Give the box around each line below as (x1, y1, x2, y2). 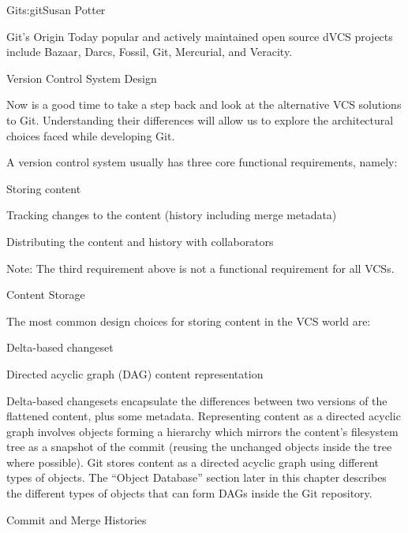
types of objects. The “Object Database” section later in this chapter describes (6, 469, 387, 486)
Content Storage (6, 286, 85, 303)
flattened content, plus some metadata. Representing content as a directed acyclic (6, 408, 401, 424)
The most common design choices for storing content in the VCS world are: (6, 312, 371, 329)
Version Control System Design (6, 69, 157, 86)
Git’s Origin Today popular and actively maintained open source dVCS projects (6, 28, 393, 44)
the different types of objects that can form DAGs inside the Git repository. (6, 485, 372, 501)
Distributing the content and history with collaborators (6, 233, 274, 249)
